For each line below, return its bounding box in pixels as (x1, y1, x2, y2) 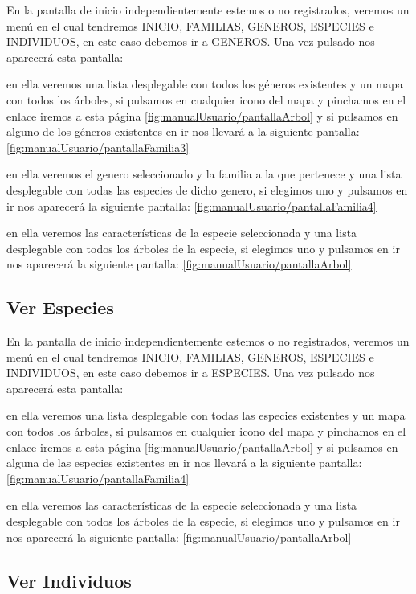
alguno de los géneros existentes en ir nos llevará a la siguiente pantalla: (6, 123, 360, 140)
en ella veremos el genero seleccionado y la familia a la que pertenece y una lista (6, 166, 402, 182)
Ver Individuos (6, 567, 132, 592)
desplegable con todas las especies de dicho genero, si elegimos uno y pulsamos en (6, 181, 408, 198)
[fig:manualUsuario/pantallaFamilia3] (6, 138, 190, 155)
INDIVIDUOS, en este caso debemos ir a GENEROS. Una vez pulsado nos (6, 33, 375, 50)
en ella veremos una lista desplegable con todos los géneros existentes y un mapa (6, 76, 403, 92)
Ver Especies (6, 295, 114, 320)
